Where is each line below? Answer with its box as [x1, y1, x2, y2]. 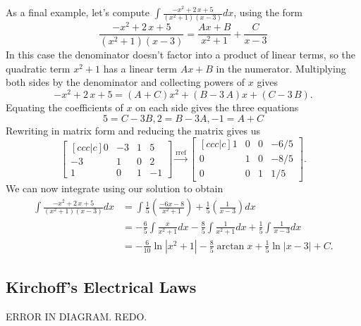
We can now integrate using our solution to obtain [6, 181, 224, 196]
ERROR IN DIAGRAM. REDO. [6, 308, 147, 323]
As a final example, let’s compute [6, 5, 149, 19]
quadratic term [6, 61, 71, 75]
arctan [216, 241, 245, 251]
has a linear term [103, 61, 178, 75]
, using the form [233, 5, 303, 19]
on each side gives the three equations [135, 100, 299, 115]
